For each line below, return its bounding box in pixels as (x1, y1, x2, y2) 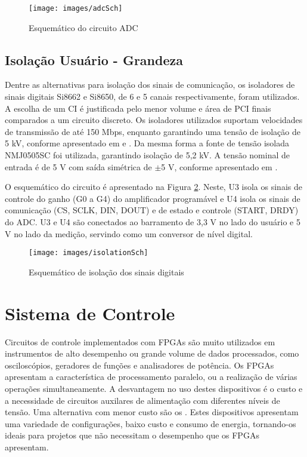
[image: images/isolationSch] (29, 249, 148, 257)
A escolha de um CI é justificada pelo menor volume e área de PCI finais (5, 102, 271, 114)
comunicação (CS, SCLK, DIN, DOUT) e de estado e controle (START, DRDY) (5, 204, 299, 216)
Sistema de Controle (5, 300, 175, 325)
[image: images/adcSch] (29, 4, 123, 13)
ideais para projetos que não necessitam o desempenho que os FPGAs (5, 429, 259, 441)
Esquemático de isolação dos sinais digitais (29, 265, 184, 278)
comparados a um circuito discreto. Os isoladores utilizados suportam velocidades (5, 114, 303, 126)
